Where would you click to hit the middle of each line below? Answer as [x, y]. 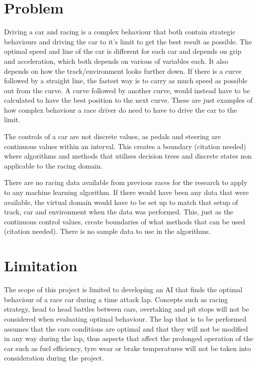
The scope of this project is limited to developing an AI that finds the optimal [123, 289]
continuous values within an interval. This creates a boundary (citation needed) [125, 146]
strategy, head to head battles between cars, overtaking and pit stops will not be [127, 309]
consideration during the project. [54, 358]
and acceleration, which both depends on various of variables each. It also [116, 61]
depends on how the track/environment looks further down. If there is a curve [123, 71]
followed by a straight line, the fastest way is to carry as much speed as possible [126, 81]
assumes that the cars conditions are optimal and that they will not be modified [126, 328]
